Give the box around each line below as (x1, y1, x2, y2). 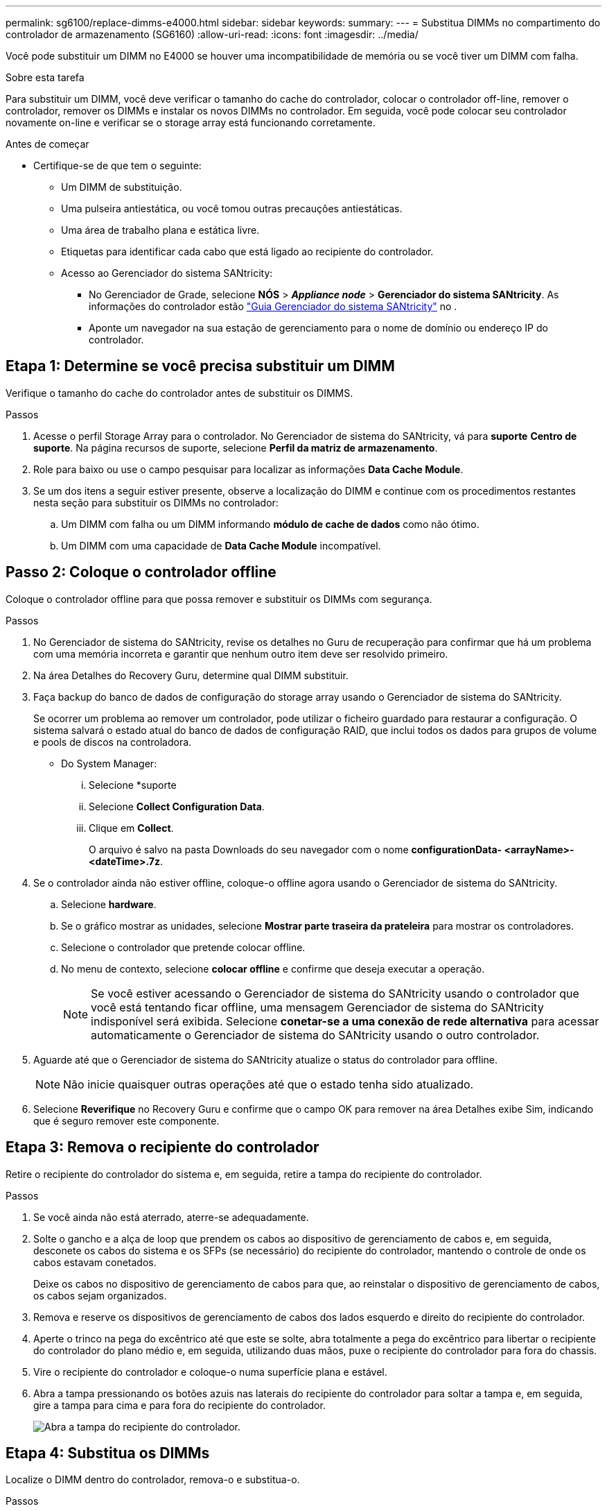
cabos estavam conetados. (33, 1256, 157, 1268)
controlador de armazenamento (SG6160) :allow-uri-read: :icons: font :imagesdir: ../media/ (6, 28, 419, 40)
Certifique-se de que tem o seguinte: (33, 160, 202, 171)
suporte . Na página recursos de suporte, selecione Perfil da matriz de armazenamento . (33, 441, 438, 454)
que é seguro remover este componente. (33, 1114, 220, 1127)
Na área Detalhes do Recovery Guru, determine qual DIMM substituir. (33, 669, 349, 681)
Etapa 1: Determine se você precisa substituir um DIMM (6, 357, 395, 375)
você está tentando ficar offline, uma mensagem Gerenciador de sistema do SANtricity (91, 1000, 544, 1014)
